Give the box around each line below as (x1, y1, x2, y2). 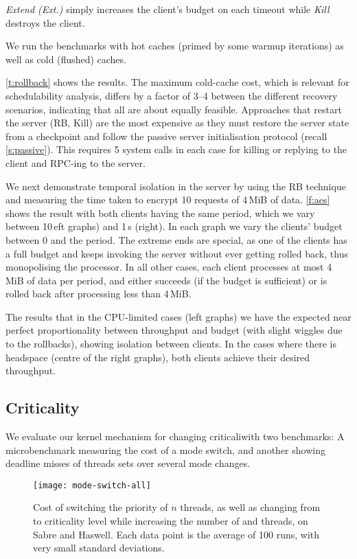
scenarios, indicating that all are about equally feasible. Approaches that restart (5, 102, 342, 116)
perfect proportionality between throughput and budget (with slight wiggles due (5, 323, 343, 337)
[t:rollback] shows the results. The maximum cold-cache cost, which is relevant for (5, 75, 349, 89)
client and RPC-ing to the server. (5, 155, 146, 170)
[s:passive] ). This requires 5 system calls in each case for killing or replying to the (5, 142, 347, 157)
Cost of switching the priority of (33, 500, 168, 514)
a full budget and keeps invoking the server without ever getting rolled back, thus (5, 246, 348, 260)
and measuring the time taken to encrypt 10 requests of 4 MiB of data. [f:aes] (5, 192, 330, 207)
